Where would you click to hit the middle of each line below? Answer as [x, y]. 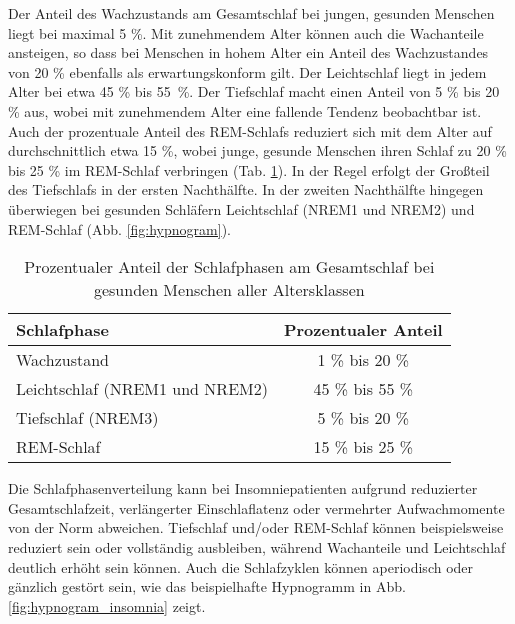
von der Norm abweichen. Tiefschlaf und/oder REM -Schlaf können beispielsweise [256, 527]
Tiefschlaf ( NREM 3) [87, 418]
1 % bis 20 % [363, 360]
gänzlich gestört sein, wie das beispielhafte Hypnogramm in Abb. [207, 586]
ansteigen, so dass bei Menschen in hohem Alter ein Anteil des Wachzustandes [248, 52]
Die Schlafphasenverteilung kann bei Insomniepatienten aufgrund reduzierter [243, 488]
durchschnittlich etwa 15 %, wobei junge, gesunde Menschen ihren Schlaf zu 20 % [257, 150]
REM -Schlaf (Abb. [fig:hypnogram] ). [119, 228]
